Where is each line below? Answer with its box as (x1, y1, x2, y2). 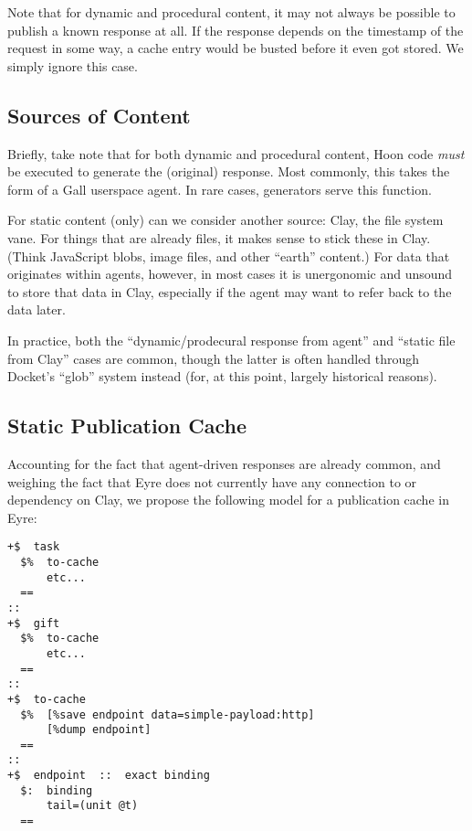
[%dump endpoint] (46, 723, 152, 737)
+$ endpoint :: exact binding (7, 769, 210, 783)
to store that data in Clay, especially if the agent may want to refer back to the (7, 282, 452, 301)
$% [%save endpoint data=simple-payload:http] (20, 708, 315, 721)
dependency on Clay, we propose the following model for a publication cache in (7, 490, 449, 509)
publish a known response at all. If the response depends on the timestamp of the (7, 20, 464, 39)
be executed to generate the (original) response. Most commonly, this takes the (7, 162, 450, 181)
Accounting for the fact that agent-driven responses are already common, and (7, 453, 441, 473)
